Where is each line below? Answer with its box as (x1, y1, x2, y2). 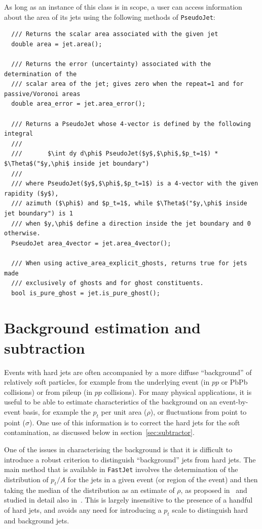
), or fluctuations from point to (150, 406, 247, 417)
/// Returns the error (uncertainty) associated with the (11, 60, 211, 68)
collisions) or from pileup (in (4, 386, 93, 397)
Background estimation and (4, 317, 201, 338)
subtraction (4, 337, 85, 358)
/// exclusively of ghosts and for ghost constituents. (11, 279, 204, 287)
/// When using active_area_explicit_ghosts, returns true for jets (11, 259, 247, 267)
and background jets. (4, 515, 69, 525)
